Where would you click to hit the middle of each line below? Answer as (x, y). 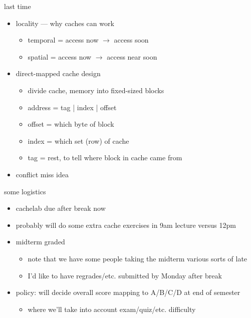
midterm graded (40, 242)
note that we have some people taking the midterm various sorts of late (138, 258)
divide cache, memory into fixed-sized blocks (96, 90)
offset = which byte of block (71, 124)
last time (18, 6)
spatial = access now (60, 56)
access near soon (132, 56)
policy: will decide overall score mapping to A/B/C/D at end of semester (128, 292)
